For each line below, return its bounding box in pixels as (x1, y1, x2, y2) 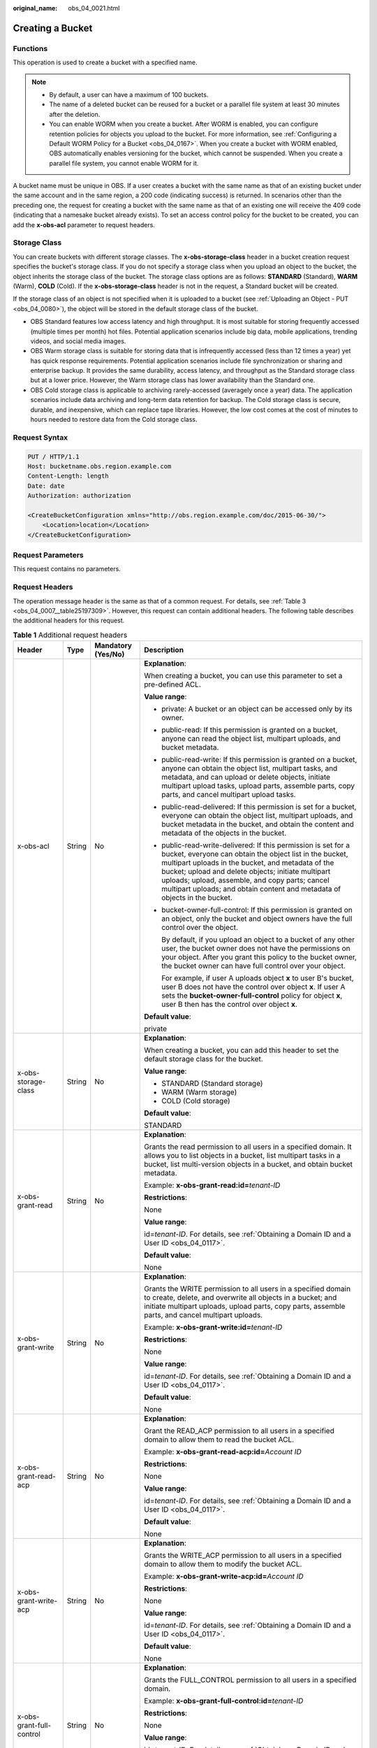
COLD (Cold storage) (161, 1096, 230, 1106)
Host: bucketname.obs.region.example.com (27, 462, 172, 470)
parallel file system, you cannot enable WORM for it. (49, 159, 199, 167)
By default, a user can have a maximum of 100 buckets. (49, 90, 209, 99)
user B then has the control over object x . (161, 1000, 298, 1010)
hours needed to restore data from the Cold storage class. (30, 415, 198, 424)
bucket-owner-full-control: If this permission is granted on (161, 905, 353, 915)
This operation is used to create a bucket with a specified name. (13, 58, 198, 66)
